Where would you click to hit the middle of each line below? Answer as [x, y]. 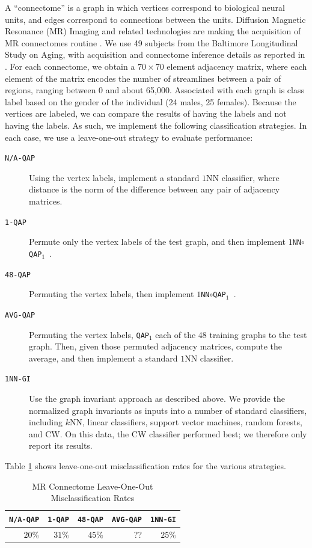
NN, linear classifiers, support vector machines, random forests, [186, 422]
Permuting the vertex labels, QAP [89, 334]
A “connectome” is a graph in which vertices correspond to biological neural [145, 7]
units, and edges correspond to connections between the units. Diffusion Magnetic [155, 19]
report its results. [61, 445]
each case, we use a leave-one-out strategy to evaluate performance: [129, 137]
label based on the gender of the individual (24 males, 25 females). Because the [151, 101]
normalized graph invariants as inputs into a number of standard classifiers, [168, 410]
